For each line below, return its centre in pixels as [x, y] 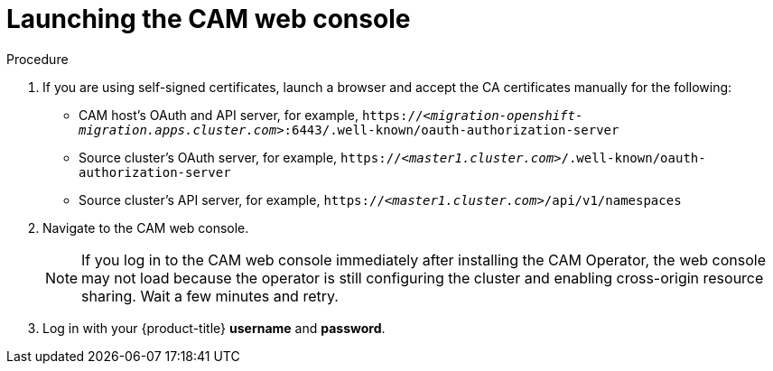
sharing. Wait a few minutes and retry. [210, 296]
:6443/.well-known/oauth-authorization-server [452, 130]
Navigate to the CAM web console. [146, 227]
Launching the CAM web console [209, 19]
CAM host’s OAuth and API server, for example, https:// [251, 115]
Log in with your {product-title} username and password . [214, 328]
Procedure [37, 59]
